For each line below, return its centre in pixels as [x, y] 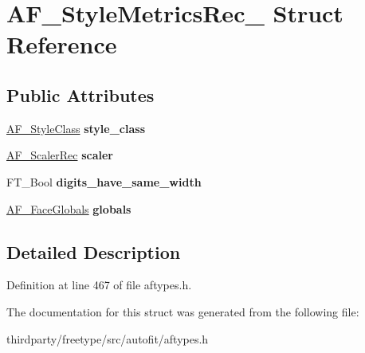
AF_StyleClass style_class [76, 128]
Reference [62, 44]
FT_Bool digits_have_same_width [104, 181]
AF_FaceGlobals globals [69, 208]
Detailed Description [94, 251]
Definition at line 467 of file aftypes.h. [99, 285]
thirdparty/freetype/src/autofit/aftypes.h [108, 338]
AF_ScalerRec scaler [60, 155]
